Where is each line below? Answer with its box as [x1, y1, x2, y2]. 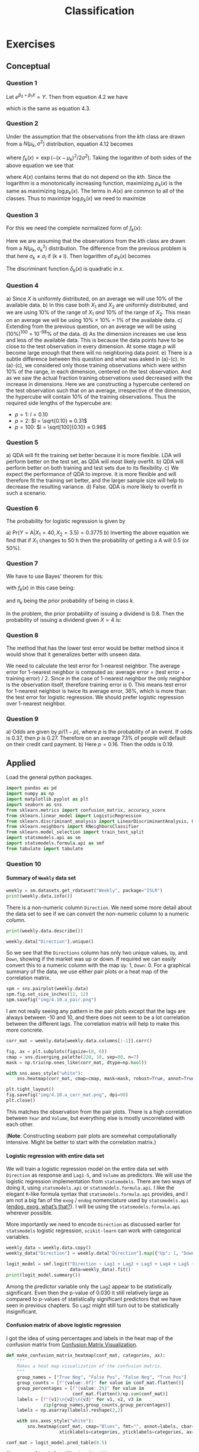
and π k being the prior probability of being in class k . [6, 597, 135, 605]
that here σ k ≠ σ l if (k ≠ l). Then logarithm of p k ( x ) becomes [6, 252, 151, 261]
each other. [6, 1120, 34, 1127]
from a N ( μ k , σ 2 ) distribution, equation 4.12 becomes [6, 139, 133, 149]
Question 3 [6, 211, 38, 220]
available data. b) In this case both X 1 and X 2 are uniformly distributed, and [6, 301, 188, 310]
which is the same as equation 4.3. [6, 105, 91, 112]
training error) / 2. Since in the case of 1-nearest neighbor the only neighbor [6, 675, 191, 682]
